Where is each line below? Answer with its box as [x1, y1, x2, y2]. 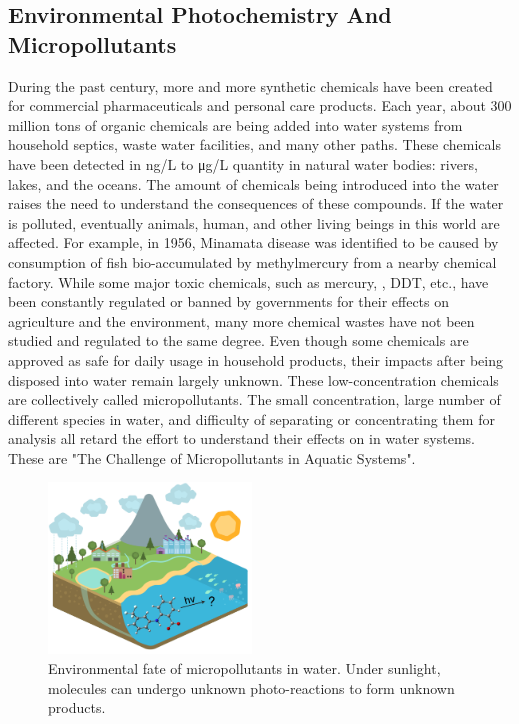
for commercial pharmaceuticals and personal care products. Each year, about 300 [8, 95, 512, 116]
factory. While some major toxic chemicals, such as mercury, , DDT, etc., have [8, 271, 489, 292]
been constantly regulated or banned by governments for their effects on [8, 291, 450, 312]
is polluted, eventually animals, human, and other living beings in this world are [8, 212, 500, 233]
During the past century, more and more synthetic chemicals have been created [8, 75, 493, 96]
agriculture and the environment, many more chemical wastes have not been [8, 310, 475, 331]
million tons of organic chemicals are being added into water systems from [8, 114, 463, 135]
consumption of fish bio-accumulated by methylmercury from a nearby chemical [8, 251, 497, 272]
